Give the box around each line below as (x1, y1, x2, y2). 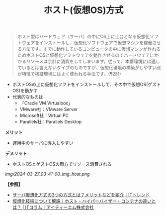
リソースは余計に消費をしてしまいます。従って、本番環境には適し (26, 58, 160, 65)
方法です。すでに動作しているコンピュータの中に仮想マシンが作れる (21, 46, 161, 52)
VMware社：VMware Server (19, 107, 78, 112)
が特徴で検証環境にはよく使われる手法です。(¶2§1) (17, 71, 121, 77)
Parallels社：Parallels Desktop (19, 119, 82, 125)
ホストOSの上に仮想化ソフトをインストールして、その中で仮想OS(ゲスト (12, 82, 161, 88)
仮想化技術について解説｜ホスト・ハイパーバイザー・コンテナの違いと (12, 198, 156, 204)
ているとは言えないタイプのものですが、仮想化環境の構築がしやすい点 (17, 65, 162, 71)
